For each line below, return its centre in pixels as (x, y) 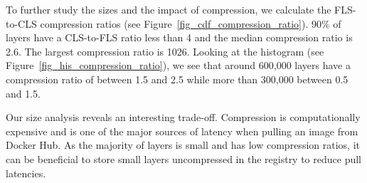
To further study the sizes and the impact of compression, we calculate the (169, 9)
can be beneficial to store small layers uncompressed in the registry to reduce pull (183, 158)
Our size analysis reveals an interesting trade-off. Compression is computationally (183, 117)
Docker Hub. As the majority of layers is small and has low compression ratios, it (183, 145)
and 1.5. (23, 93)
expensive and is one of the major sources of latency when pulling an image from (182, 131)
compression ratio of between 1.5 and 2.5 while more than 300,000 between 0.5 (177, 79)
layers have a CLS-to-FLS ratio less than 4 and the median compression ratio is (179, 37)
